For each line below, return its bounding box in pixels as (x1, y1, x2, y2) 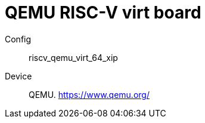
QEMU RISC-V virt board (5, 2, 201, 23)
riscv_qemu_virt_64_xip (29, 52, 118, 63)
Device (5, 70, 32, 81)
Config (5, 33, 32, 44)
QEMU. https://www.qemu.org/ (29, 89, 150, 100)
